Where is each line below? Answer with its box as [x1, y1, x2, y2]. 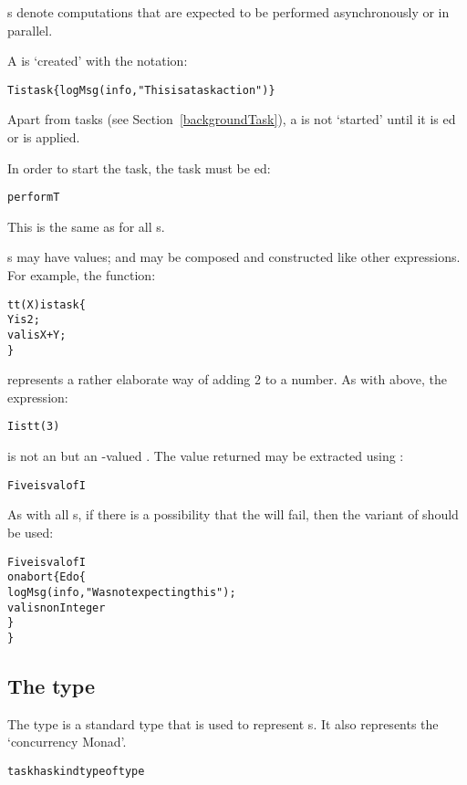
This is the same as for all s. [7, 216, 165, 235]
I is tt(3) [7, 420, 60, 434]
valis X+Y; [7, 328, 67, 341]
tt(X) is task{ [7, 298, 86, 311]
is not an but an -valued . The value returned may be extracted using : [7, 446, 404, 466]
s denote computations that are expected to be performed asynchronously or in [7, 3, 450, 21]
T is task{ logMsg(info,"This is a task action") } [7, 83, 275, 97]
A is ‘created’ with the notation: [7, 51, 188, 70]
